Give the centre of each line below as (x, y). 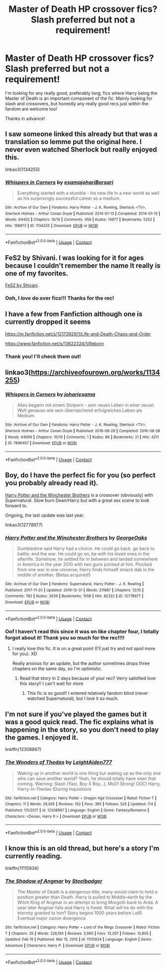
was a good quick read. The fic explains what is (80, 722)
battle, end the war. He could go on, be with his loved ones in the (83, 554)
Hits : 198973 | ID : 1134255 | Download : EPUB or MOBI (52, 226)
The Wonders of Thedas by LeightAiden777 (59, 762)
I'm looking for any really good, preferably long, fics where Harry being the (81, 93)
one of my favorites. (37, 273)
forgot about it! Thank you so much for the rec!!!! (65, 638)
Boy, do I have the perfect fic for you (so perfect (80, 475)
